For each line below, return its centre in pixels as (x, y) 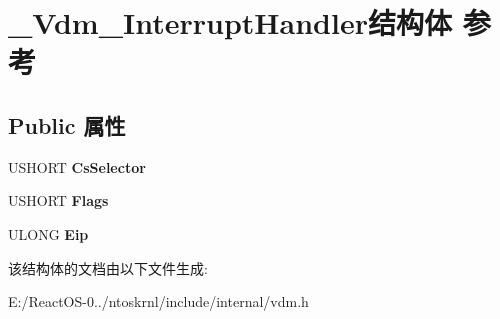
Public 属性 (67, 124)
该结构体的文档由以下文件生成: (108, 267)
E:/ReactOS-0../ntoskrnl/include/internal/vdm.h (158, 301)
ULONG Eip (48, 233)
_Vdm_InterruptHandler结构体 (230, 22)
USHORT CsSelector (77, 166)
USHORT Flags (58, 200)
